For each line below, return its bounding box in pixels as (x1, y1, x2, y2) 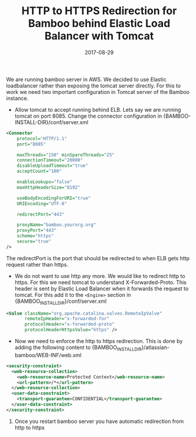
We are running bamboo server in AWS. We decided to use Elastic (6, 76, 166, 83)
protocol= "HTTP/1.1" (17, 135, 67, 141)
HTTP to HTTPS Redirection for (21, 4, 177, 18)
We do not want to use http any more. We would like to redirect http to (14, 272, 185, 279)
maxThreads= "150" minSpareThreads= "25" (17, 152, 115, 158)
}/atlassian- (141, 344, 170, 351)
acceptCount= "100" (17, 169, 62, 174)
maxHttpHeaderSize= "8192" (17, 184, 81, 190)
